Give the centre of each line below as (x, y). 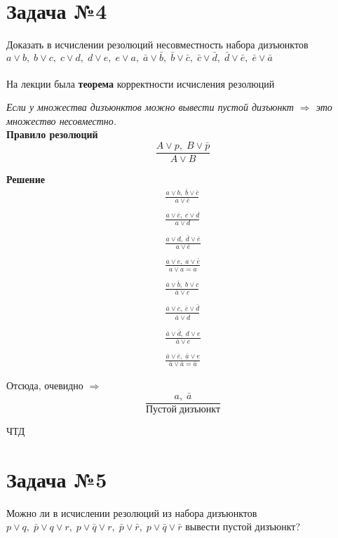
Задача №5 (57, 479)
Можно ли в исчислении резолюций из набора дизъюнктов (132, 512)
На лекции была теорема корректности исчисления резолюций (141, 83)
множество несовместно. (62, 120)
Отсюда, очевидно (45, 385)
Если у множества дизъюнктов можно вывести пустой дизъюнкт (150, 107)
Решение (26, 179)
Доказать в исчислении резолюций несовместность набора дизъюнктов (157, 45)
